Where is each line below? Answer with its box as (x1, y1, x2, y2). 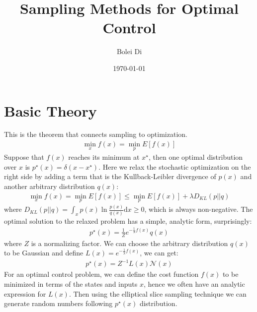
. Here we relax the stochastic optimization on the (98, 161, 251, 172)
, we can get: (140, 248, 178, 258)
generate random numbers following (4, 298, 113, 309)
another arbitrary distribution (4, 181, 95, 191)
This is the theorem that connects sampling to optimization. (4, 129, 187, 139)
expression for (4, 288, 46, 299)
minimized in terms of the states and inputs (4, 279, 138, 289)
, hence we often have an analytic (143, 279, 245, 289)
